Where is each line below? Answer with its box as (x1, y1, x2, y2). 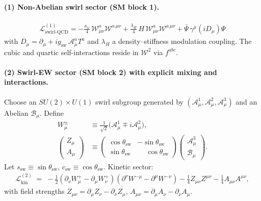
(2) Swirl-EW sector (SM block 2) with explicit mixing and (4, 66, 217, 77)
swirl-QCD (45, 30, 69, 35)
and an (236, 96, 257, 107)
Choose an (4, 96, 37, 107)
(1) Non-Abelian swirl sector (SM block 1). (4, 1, 160, 12)
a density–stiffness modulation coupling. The (112, 36, 252, 46)
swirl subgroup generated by (95, 96, 184, 107)
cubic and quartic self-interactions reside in (4, 46, 139, 57)
